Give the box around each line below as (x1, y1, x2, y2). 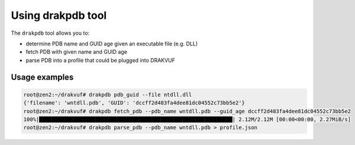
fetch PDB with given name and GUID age (25, 48, 127, 55)
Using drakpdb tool (11, 9, 107, 22)
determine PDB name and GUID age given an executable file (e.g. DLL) (25, 40, 198, 47)
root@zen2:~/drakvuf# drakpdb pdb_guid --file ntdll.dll (23, 91, 192, 98)
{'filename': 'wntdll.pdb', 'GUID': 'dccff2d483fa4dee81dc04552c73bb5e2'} (23, 100, 246, 106)
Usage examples (11, 72, 74, 82)
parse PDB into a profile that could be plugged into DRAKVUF (25, 57, 176, 64)
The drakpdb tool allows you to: (11, 29, 90, 37)
